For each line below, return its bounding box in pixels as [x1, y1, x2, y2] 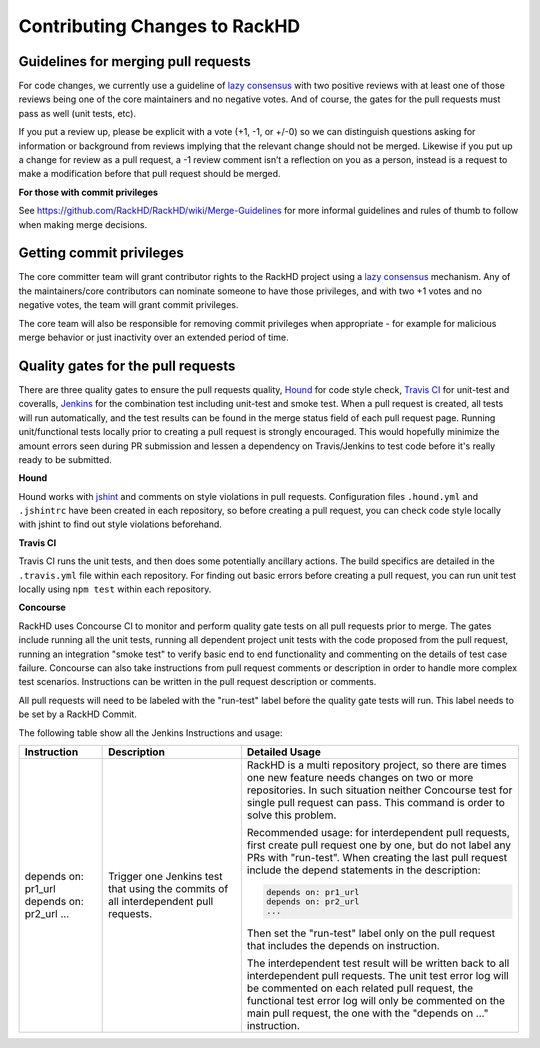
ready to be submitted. [18, 453, 112, 465]
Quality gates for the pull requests [18, 357, 236, 374]
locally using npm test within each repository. [18, 583, 212, 595]
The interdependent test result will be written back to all [246, 956, 510, 970]
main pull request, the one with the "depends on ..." [246, 1006, 489, 1020]
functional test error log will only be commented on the [246, 993, 505, 1007]
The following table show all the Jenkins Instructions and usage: [18, 726, 284, 739]
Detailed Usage [246, 745, 322, 759]
